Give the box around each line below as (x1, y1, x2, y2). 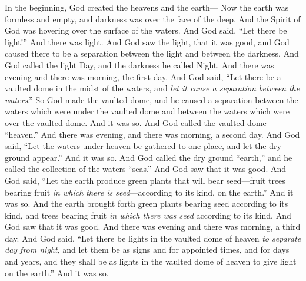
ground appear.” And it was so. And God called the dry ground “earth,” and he (5, 151, 292, 163)
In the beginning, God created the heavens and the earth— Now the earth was (5, 1, 289, 13)
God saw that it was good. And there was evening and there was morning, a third (5, 220, 301, 233)
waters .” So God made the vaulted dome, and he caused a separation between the (5, 93, 298, 105)
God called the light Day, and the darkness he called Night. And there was (5, 58, 274, 71)
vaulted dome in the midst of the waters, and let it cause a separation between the (5, 82, 300, 94)
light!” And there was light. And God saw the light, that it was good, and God (5, 35, 290, 48)
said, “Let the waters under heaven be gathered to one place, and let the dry (5, 140, 281, 152)
